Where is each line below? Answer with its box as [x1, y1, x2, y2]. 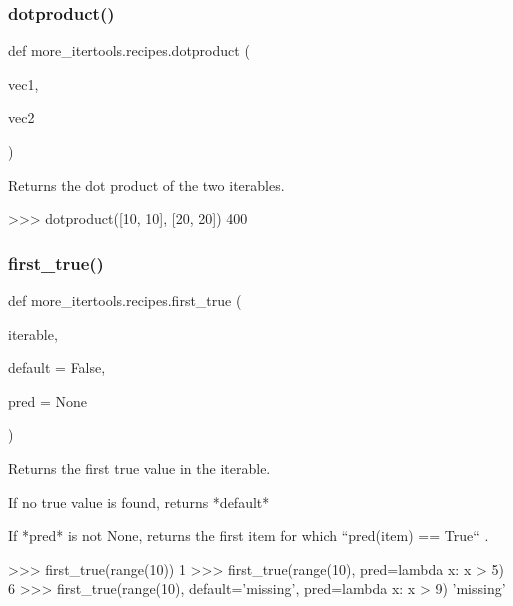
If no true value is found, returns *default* [8, 491, 270, 512]
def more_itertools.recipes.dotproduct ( [8, 40, 250, 61]
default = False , [8, 357, 106, 378]
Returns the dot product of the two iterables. [8, 174, 285, 195]
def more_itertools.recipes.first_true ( [8, 290, 242, 310]
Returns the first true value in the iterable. [8, 457, 271, 478]
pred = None [8, 390, 87, 411]
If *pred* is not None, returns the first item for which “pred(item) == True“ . [8, 525, 489, 546]
